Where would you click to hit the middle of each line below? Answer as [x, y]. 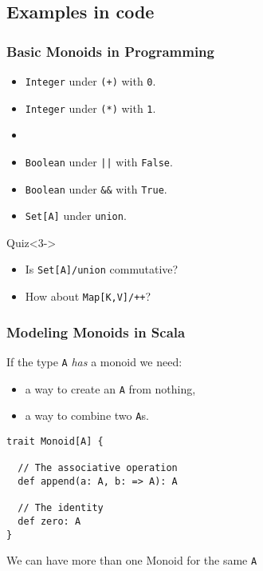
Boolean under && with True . [96, 188]
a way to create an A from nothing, [110, 388]
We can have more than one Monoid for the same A [132, 560]
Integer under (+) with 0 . [90, 81]
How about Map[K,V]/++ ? [88, 296]
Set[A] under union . [76, 216]
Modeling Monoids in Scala [96, 331]
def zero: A [49, 521]
